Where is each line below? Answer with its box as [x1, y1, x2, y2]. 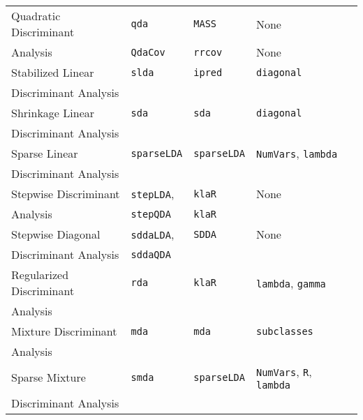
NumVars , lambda [255, 145, 338, 161]
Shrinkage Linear [11, 105, 95, 121]
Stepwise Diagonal [11, 226, 101, 242]
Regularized [11, 267, 69, 283]
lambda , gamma [255, 274, 326, 291]
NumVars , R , [255, 363, 312, 380]
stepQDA [131, 208, 171, 220]
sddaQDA [131, 248, 171, 260]
